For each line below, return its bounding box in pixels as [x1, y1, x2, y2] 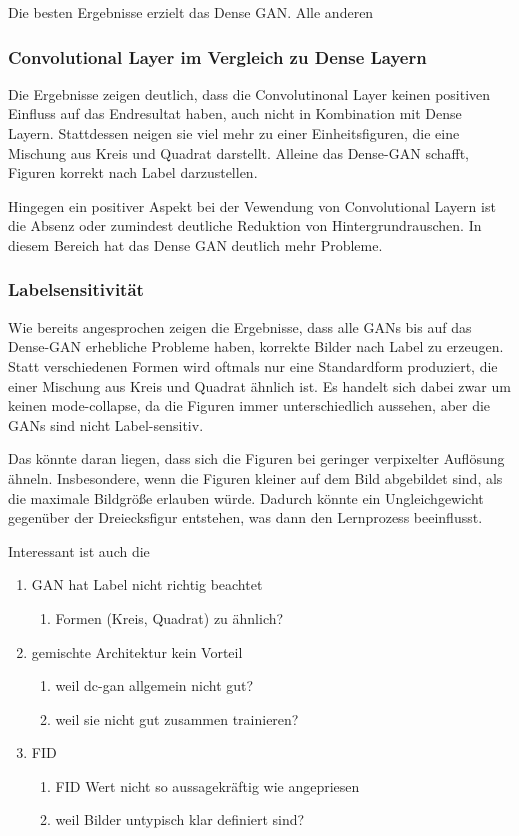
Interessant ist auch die [8, 540, 150, 561]
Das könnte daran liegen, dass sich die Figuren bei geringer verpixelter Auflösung [8, 448, 505, 469]
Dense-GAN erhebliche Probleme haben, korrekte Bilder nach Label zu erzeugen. [8, 336, 504, 357]
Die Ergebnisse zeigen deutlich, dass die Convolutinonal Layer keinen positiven [8, 83, 491, 104]
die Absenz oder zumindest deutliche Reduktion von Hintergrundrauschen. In [8, 215, 482, 236]
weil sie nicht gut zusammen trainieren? [55, 708, 299, 729]
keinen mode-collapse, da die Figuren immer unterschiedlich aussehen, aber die [8, 395, 491, 416]
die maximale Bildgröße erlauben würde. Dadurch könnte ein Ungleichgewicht [8, 487, 484, 508]
